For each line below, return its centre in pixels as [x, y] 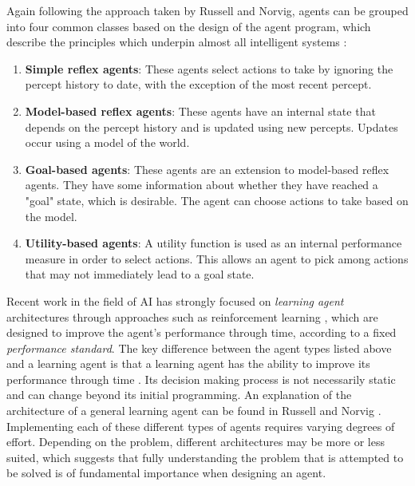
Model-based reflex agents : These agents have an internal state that [200, 111]
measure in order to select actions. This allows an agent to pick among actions [217, 258]
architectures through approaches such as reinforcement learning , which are [192, 316]
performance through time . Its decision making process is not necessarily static [201, 379]
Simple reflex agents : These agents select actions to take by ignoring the [209, 68]
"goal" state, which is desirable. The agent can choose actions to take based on [217, 200]
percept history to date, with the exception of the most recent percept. [198, 84]
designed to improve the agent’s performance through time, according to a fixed [202, 332]
